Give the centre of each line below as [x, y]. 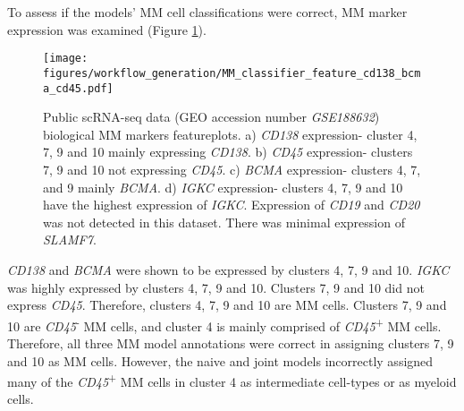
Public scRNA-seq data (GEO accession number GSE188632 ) [211, 117]
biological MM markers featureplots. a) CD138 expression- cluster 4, [230, 134]
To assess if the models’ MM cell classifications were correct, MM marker [207, 12]
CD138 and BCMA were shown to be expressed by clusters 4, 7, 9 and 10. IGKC [228, 269]
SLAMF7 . [70, 240]
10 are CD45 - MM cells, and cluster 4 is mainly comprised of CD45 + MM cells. [224, 324]
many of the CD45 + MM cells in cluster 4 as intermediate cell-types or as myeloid [232, 380]
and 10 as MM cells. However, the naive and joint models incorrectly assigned [220, 360]
